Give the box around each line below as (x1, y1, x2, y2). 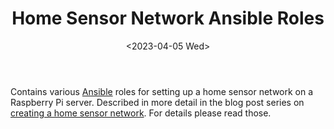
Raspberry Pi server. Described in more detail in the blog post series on (10, 96, 305, 108)
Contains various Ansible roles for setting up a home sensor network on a (10, 85, 314, 97)
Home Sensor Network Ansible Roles (11, 7, 325, 30)
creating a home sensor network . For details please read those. (10, 107, 272, 119)
